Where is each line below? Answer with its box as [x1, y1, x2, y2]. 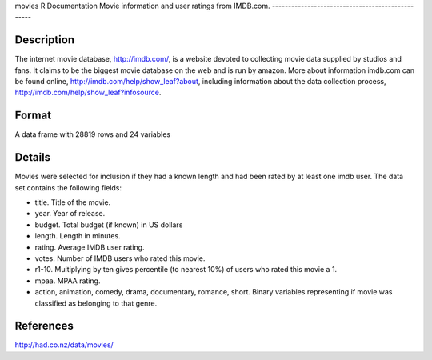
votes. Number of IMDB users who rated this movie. [34, 254, 206, 263]
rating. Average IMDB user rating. [34, 242, 145, 252]
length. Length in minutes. [34, 231, 121, 241]
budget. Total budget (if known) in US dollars [34, 220, 183, 230]
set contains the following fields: [14, 182, 122, 192]
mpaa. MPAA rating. [34, 276, 101, 286]
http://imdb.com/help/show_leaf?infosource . [14, 88, 162, 98]
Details [14, 150, 51, 164]
